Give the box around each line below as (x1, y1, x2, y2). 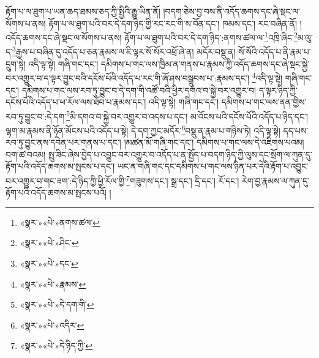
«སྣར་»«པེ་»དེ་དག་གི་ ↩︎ (20, 298, 94, 311)
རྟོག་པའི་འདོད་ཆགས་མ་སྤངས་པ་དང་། (6, 160, 115, 173)
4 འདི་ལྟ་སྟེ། (252, 70, 283, 84)
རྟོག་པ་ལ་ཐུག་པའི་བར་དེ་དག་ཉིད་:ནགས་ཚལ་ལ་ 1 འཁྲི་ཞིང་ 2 (124, 29, 298, 43)
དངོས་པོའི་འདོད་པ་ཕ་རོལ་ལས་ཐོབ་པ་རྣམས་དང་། (6, 95, 146, 108)
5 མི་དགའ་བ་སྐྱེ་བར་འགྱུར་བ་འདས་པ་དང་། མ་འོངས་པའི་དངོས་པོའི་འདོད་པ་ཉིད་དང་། (66, 108, 309, 122)
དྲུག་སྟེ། (6, 57, 26, 70)
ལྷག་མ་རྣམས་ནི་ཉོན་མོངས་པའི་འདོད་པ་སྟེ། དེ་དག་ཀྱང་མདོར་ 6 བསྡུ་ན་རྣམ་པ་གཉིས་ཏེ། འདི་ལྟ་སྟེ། (6, 122, 280, 136)
